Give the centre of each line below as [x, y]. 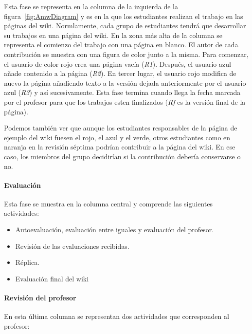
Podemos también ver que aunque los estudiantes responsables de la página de [121, 128]
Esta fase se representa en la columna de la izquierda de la [91, 6]
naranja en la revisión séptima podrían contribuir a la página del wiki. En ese [120, 147]
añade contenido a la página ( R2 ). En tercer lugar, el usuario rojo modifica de [120, 73]
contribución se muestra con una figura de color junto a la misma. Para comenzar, [126, 54]
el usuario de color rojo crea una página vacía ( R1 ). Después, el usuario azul [117, 64]
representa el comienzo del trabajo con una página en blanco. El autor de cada [121, 45]
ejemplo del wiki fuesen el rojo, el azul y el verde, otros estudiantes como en [117, 137]
